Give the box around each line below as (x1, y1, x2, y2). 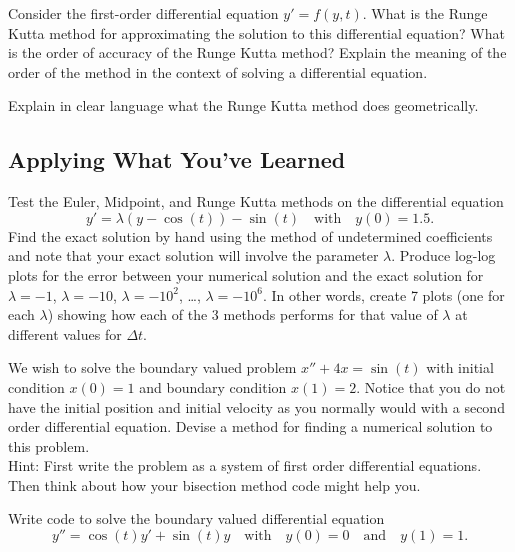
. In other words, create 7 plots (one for (262, 284, 505, 305)
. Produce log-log (391, 245, 496, 266)
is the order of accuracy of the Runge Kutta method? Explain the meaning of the (8, 42, 507, 63)
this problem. (8, 435, 90, 456)
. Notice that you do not (356, 376, 506, 397)
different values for (8, 323, 122, 344)
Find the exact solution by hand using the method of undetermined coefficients (8, 225, 493, 246)
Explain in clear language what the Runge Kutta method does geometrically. (8, 95, 479, 116)
